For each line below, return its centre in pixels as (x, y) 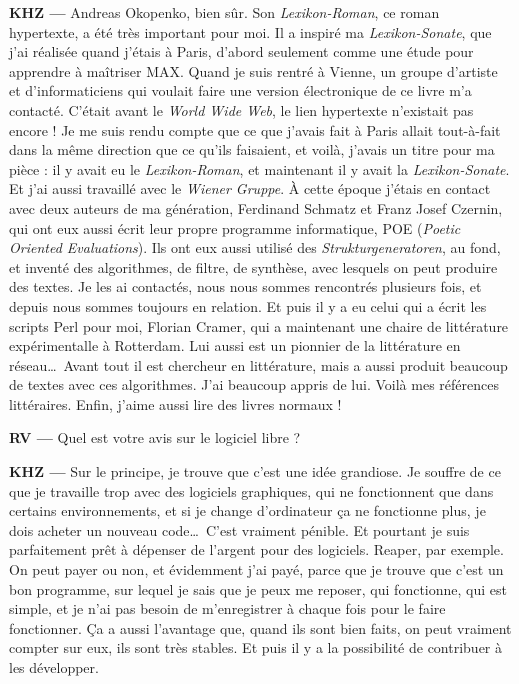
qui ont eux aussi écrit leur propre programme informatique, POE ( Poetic (235, 227)
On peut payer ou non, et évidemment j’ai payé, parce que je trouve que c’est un (256, 569)
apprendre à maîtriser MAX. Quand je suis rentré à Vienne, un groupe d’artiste (253, 70)
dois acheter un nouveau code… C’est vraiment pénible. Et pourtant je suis (239, 529)
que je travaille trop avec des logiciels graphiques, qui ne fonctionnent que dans (251, 490)
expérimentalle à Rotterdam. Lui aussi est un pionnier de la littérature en (235, 345)
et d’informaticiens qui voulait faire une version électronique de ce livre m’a (240, 90)
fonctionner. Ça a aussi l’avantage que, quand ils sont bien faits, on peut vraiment (260, 627)
